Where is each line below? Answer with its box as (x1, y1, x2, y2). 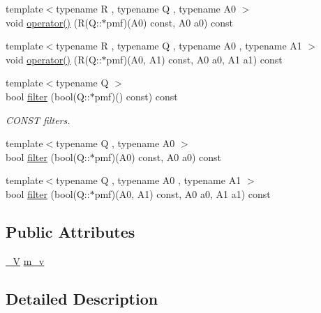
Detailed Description (6, 287, 158, 309)
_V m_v (6, 253, 45, 268)
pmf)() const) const (94, 89, 178, 103)
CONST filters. (6, 112, 70, 127)
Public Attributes (6, 220, 135, 242)
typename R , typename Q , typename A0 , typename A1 (56, 38, 302, 53)
